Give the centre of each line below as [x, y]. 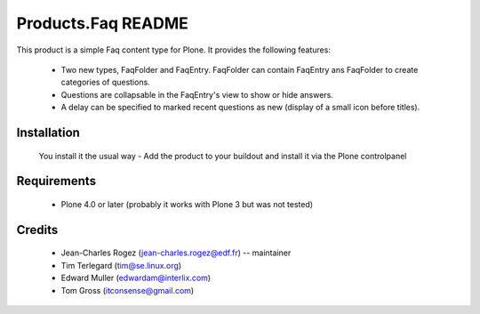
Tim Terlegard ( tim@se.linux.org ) [121, 265]
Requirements [56, 181]
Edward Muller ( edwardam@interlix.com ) [136, 278]
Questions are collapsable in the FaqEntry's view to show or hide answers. [197, 94]
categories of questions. [105, 82]
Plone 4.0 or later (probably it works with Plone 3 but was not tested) [187, 204]
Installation [48, 132]
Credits [37, 230]
